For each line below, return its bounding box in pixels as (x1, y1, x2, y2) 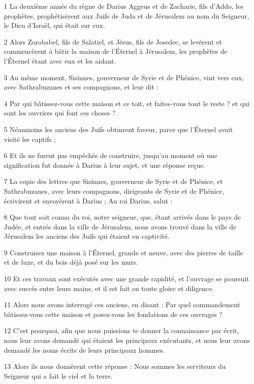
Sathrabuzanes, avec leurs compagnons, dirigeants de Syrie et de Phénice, (4, 185, 224, 196)
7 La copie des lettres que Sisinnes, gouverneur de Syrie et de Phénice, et (4, 176, 223, 186)
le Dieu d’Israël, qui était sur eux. (4, 20, 105, 30)
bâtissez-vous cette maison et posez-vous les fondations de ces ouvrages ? (4, 309, 223, 319)
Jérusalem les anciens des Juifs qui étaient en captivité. (4, 231, 170, 241)
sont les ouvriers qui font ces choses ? (4, 108, 115, 118)
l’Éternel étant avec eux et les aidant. (4, 55, 116, 66)
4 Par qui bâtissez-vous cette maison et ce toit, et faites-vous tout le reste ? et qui (4, 98, 250, 108)
